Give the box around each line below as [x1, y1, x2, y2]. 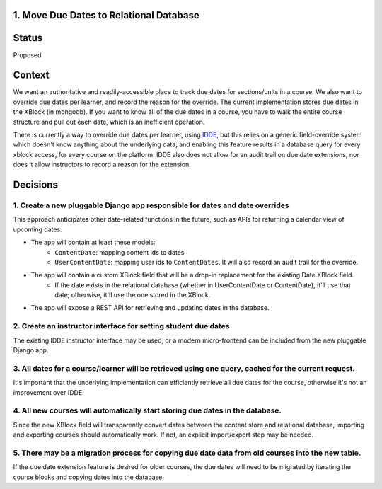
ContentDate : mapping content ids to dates [54, 248, 185, 256]
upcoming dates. [13, 225, 63, 234]
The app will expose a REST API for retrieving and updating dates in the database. [30, 304, 270, 312]
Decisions [13, 178, 58, 190]
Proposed [13, 50, 42, 59]
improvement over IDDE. [13, 388, 84, 396]
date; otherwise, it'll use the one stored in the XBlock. [54, 291, 211, 299]
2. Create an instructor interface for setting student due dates [13, 321, 230, 331]
